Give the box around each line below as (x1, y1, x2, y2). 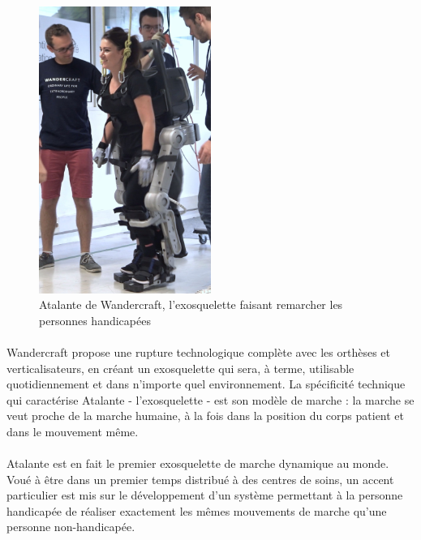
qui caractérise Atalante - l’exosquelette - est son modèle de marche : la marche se (6, 391, 415, 408)
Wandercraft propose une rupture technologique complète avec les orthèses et (6, 343, 391, 360)
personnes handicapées (39, 311, 151, 328)
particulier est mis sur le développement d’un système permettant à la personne (6, 486, 403, 504)
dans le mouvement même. (6, 422, 139, 439)
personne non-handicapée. (6, 518, 135, 535)
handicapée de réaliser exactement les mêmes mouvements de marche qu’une (6, 502, 387, 519)
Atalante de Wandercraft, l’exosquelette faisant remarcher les (39, 296, 343, 313)
